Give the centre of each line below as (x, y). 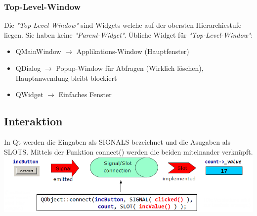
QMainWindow (38, 51)
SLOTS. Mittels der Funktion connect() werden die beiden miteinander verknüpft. (128, 151)
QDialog (28, 68)
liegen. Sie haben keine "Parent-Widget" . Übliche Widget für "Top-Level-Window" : (128, 34)
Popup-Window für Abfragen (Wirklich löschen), (130, 68)
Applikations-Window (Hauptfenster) (133, 51)
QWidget (29, 94)
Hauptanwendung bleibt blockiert (66, 78)
